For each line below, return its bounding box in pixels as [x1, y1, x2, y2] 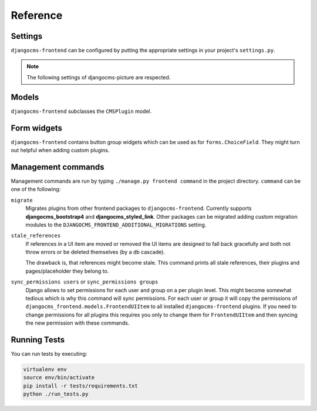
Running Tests [11, 335, 65, 345]
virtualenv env [23, 366, 67, 373]
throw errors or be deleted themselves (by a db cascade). [25, 249, 166, 256]
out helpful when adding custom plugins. [11, 147, 110, 154]
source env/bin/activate [23, 374, 95, 381]
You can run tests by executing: [11, 350, 87, 357]
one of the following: [11, 186, 61, 193]
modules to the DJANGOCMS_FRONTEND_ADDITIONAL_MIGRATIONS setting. [25, 221, 207, 228]
